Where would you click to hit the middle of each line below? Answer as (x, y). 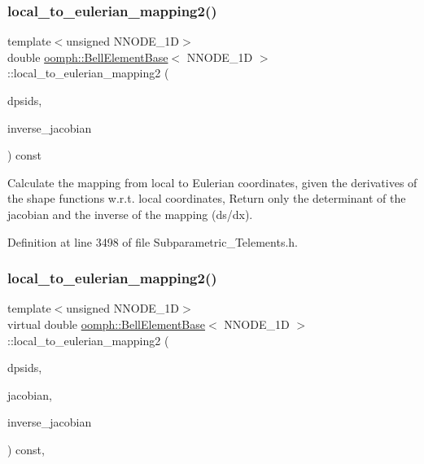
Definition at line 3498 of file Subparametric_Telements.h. (153, 241)
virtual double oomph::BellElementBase (107, 324)
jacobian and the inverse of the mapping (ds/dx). (130, 214)
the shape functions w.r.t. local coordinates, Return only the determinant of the (207, 198)
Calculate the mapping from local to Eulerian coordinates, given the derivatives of (212, 182)
